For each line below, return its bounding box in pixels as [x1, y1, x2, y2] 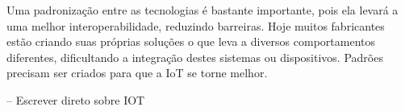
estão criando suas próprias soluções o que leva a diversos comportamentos [6, 33, 376, 50]
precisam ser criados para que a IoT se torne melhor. [6, 64, 268, 81]
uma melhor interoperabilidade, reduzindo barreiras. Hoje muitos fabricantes [6, 17, 385, 34]
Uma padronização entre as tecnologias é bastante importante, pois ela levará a [6, 2, 399, 18]
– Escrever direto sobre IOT [6, 91, 145, 108]
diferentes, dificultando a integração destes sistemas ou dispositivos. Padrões [6, 48, 383, 65]
